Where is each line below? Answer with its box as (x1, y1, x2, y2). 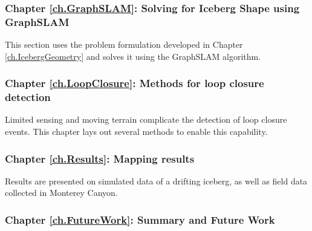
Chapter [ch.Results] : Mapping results (5, 151, 195, 166)
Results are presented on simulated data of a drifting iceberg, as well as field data (5, 174, 308, 187)
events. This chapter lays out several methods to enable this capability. (5, 125, 268, 138)
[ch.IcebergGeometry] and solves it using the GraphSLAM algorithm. (5, 50, 261, 62)
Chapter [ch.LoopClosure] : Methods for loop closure (5, 76, 264, 91)
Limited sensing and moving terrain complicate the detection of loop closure (5, 113, 287, 126)
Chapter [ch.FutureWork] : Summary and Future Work (5, 212, 275, 227)
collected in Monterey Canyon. (5, 186, 118, 199)
